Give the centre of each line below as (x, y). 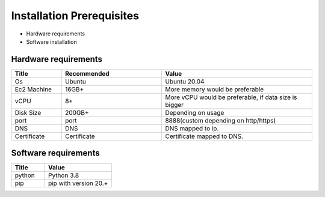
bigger (174, 105)
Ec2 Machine (33, 89)
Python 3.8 (64, 175)
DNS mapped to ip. (192, 128)
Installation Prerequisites (75, 16)
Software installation (52, 41)
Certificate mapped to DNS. (204, 136)
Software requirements (55, 153)
